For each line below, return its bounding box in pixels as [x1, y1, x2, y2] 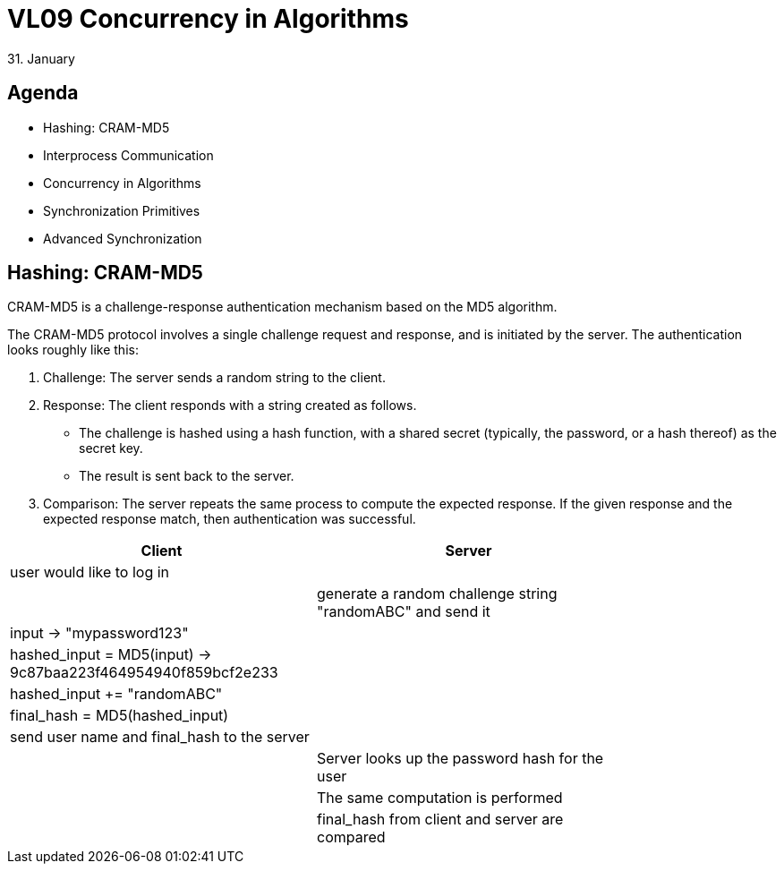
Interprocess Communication [43, 147, 214, 163]
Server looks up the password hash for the [317, 749, 604, 768]
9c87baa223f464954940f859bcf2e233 [10, 663, 278, 682]
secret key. [79, 440, 143, 457]
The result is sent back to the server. [79, 468, 294, 484]
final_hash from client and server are [317, 810, 564, 829]
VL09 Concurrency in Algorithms [7, 4, 409, 34]
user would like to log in [10, 563, 170, 582]
